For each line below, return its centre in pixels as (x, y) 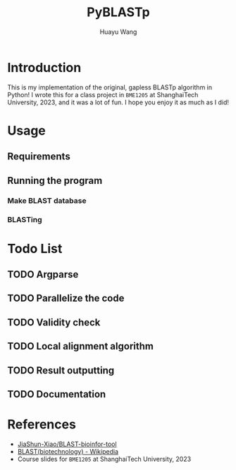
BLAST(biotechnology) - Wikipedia (68, 451)
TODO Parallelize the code (66, 298)
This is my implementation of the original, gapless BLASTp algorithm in (110, 87)
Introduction (44, 67)
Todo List (35, 248)
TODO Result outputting (61, 370)
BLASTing (25, 219)
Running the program (55, 180)
